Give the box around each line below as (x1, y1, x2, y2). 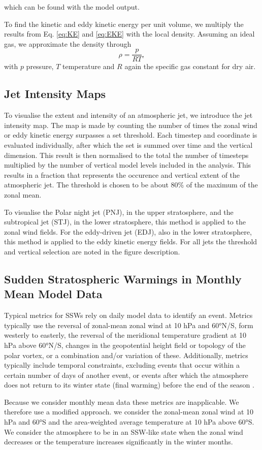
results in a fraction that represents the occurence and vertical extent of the (4, 169, 240, 180)
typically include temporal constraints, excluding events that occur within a (4, 360, 240, 370)
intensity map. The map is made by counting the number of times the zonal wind (4, 119, 257, 130)
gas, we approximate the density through (4, 38, 132, 49)
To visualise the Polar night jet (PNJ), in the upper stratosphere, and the (4, 206, 234, 217)
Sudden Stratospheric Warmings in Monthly (4, 271, 242, 286)
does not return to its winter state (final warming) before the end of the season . (4, 379, 254, 390)
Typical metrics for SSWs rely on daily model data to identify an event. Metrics (4, 310, 253, 320)
